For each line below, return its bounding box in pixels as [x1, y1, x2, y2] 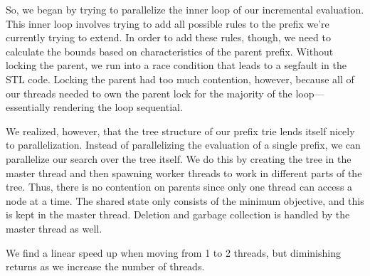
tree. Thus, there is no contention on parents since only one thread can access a [6, 179, 353, 194]
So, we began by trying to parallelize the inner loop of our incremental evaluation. [6, 2, 364, 16]
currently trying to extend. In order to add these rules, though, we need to [6, 30, 331, 45]
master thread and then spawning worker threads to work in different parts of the [6, 165, 362, 180]
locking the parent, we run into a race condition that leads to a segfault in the [6, 58, 347, 73]
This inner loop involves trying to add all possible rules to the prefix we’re [6, 16, 329, 31]
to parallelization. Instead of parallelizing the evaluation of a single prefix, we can [6, 137, 361, 152]
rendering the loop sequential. [53, 100, 183, 115]
